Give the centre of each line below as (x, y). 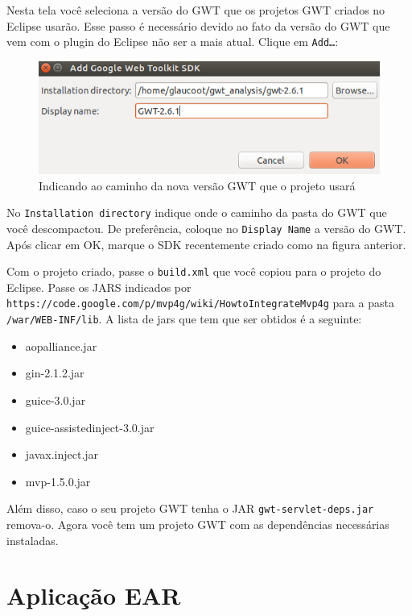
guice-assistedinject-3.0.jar (90, 427)
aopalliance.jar (61, 345)
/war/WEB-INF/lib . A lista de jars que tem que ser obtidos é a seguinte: (184, 319)
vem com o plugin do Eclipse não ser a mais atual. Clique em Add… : (173, 42)
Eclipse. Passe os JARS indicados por (99, 287)
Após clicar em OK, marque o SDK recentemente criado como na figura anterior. (206, 244)
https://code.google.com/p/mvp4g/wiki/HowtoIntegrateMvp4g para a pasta (200, 303)
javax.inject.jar (62, 454)
